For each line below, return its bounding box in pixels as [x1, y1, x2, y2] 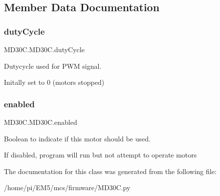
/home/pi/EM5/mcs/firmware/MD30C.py [4, 182, 131, 193]
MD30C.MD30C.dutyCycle [4, 44, 85, 54]
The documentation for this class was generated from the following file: [4, 166, 217, 176]
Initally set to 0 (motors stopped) [4, 77, 105, 87]
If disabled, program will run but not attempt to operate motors [4, 150, 197, 160]
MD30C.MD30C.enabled [4, 117, 77, 127]
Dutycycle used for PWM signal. [4, 60, 102, 71]
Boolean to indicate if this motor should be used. [4, 133, 151, 143]
